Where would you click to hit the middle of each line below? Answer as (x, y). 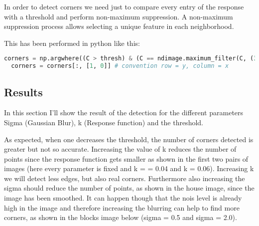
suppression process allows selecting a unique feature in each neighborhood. (119, 26)
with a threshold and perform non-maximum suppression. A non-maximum (119, 16)
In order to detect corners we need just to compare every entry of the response (124, 6)
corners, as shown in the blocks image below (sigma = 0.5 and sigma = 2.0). (121, 217)
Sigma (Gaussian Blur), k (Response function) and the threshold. (104, 122)
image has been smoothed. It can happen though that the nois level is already (123, 198)
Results (23, 92)
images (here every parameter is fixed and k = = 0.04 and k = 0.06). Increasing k (129, 168)
